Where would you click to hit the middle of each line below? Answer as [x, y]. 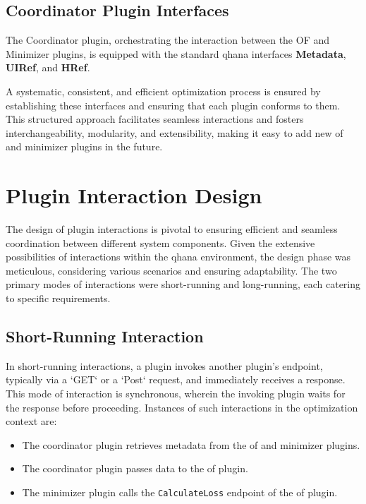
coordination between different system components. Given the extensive [160, 242]
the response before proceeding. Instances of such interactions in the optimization [182, 407]
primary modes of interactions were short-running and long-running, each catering [183, 284]
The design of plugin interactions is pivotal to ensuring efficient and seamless [172, 229]
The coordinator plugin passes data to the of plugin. [135, 468]
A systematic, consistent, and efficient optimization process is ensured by [163, 91]
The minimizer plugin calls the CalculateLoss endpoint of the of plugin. [180, 492]
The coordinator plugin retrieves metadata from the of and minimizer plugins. [191, 444]
